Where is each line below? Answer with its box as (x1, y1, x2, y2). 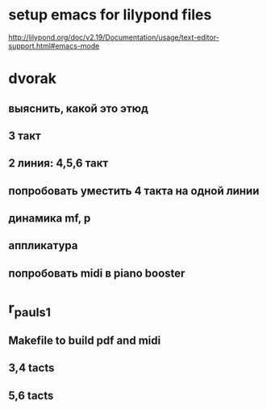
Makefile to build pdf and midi (8, 334, 161, 348)
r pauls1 (8, 299, 51, 320)
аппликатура (8, 239, 78, 252)
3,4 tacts (8, 361, 55, 375)
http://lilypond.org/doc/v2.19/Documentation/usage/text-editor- (8, 32, 219, 42)
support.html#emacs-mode (8, 40, 100, 50)
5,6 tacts (8, 388, 54, 402)
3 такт (8, 129, 42, 142)
